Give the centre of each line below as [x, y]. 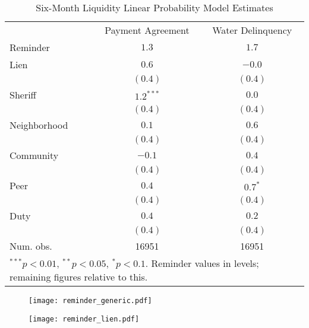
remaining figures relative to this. [79, 277]
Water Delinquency [252, 30]
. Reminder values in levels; [202, 263]
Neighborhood [39, 125]
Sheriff [23, 95]
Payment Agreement [147, 30]
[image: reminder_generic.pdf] [90, 301]
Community [34, 155]
